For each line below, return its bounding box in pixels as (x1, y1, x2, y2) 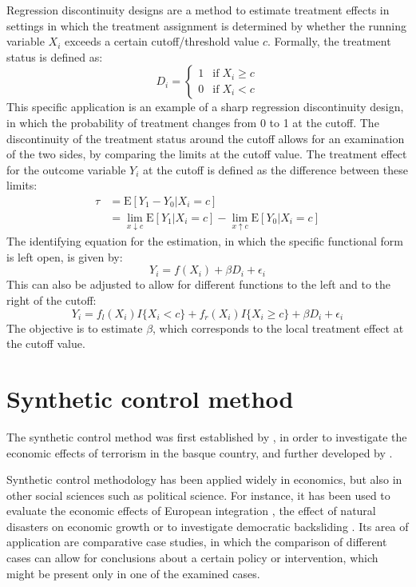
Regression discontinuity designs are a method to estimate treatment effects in (6, 2, 390, 18)
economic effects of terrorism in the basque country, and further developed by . (6, 444, 393, 461)
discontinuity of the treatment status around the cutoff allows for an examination (6, 130, 405, 146)
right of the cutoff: (6, 292, 97, 308)
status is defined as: (6, 48, 103, 65)
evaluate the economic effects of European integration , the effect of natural (6, 502, 376, 519)
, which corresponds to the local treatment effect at (153, 319, 404, 336)
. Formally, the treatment (267, 33, 391, 50)
